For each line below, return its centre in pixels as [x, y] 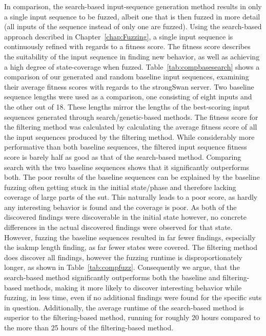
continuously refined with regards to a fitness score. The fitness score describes [127, 46]
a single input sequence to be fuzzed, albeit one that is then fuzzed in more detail [132, 16]
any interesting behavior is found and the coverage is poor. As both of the [120, 207]
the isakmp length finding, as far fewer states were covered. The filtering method [131, 247]
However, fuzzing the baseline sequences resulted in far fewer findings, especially [130, 237]
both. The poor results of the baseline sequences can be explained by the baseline [132, 177]
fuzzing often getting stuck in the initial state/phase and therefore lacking [120, 187]
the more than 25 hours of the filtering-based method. [89, 327]
